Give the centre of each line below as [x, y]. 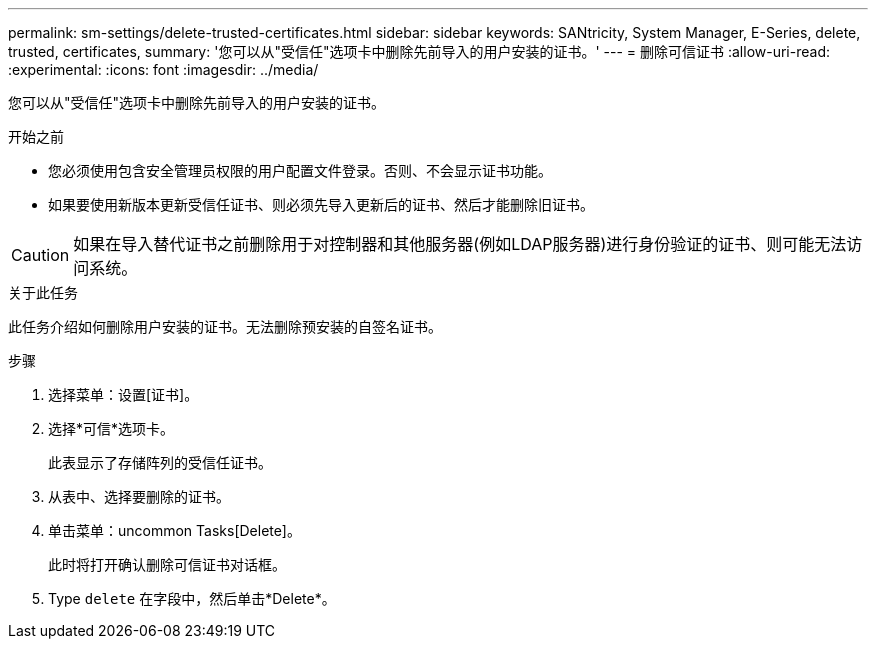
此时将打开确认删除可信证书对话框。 [167, 564]
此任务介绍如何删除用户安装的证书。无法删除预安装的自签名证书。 [225, 326]
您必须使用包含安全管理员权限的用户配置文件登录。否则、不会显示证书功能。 [300, 170]
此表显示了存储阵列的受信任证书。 [160, 462]
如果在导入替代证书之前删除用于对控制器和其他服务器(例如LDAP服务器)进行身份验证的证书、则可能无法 [460, 244]
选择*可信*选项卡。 [111, 428]
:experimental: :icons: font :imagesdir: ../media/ [163, 69]
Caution [40, 255]
